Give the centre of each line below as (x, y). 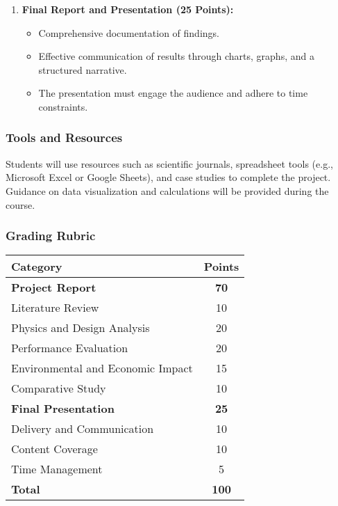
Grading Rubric (51, 236)
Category (37, 267)
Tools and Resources (64, 137)
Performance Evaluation (70, 348)
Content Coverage (54, 449)
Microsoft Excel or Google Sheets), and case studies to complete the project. (168, 177)
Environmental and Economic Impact (102, 368)
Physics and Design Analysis (81, 328)
